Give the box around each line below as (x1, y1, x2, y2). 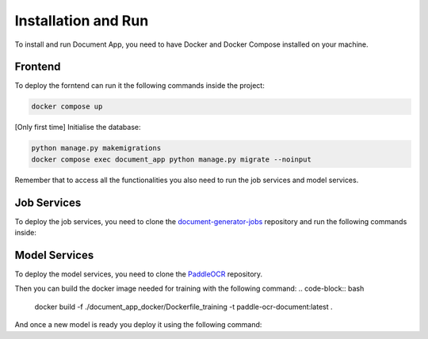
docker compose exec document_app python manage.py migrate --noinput (31, 154, 312, 164)
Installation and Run (14, 12, 149, 29)
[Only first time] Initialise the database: (14, 123, 141, 132)
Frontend (14, 60, 61, 74)
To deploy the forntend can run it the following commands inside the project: (14, 81, 265, 90)
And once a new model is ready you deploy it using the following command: (14, 320, 262, 329)
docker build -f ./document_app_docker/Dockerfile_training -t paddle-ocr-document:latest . (34, 302, 333, 311)
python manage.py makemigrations (31, 143, 162, 153)
